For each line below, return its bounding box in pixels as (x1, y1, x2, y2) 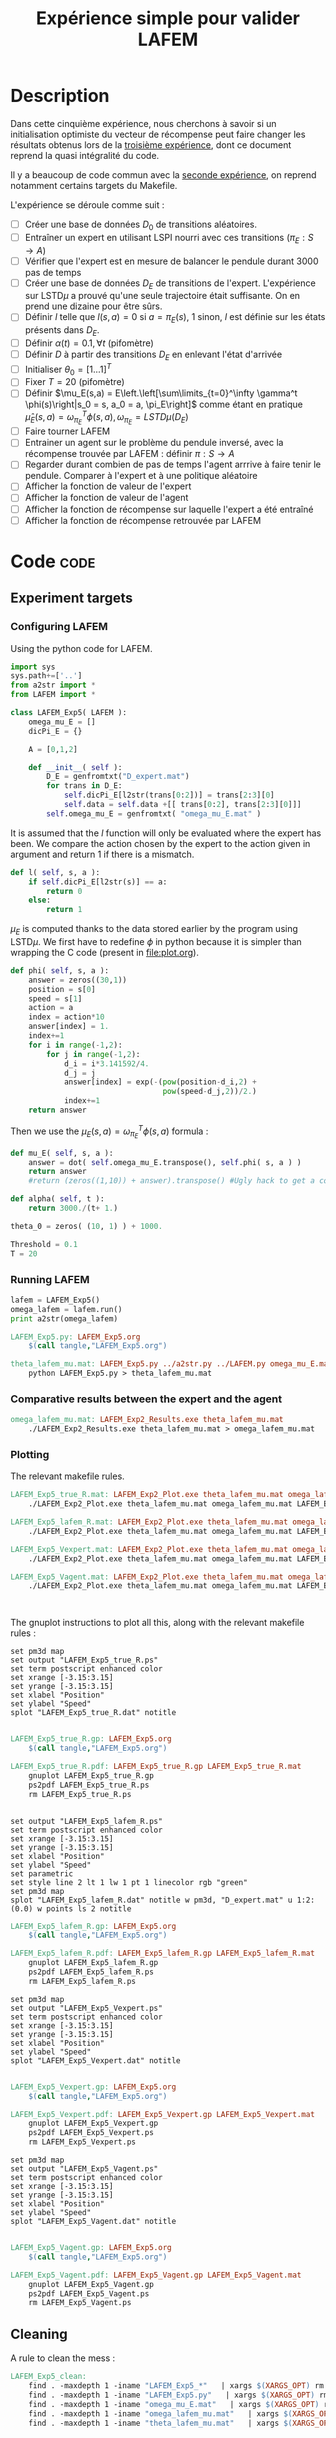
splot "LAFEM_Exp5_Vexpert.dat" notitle (10, 2055, 182, 2066)
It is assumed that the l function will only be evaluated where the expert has (10, 827, 322, 839)
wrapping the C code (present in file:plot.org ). (10, 946, 200, 958)
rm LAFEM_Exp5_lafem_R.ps (28, 1976, 137, 1986)
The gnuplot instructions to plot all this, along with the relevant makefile (10, 1617, 305, 1629)
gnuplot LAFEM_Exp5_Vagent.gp (28, 2279, 155, 2289)
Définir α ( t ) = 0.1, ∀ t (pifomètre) (24, 337, 155, 349)
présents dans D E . (24, 324, 100, 338)
